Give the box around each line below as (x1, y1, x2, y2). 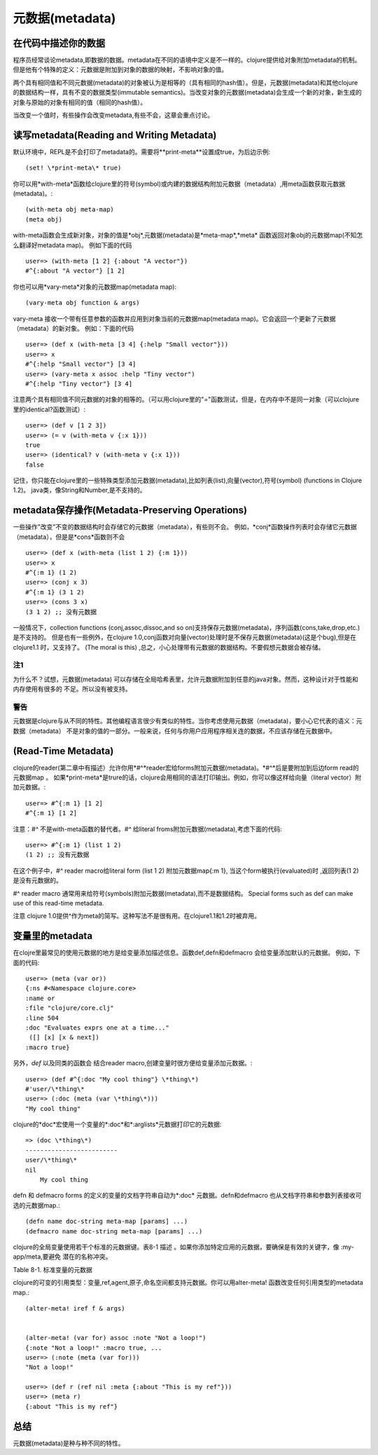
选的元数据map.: (13, 1201, 60, 1209)
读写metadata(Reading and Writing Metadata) (13, 129, 217, 141)
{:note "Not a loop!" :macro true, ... (25, 1344, 162, 1352)
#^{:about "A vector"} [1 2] (25, 267, 125, 275)
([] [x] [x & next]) (29, 1034, 99, 1041)
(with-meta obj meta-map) (25, 205, 115, 214)
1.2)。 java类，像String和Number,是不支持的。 (13, 486, 146, 494)
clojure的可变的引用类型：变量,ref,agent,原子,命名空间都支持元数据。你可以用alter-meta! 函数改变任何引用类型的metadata (13, 1278, 363, 1287)
